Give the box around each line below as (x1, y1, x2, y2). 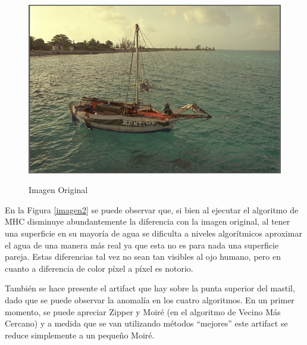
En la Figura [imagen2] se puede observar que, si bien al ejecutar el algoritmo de (5, 203, 299, 216)
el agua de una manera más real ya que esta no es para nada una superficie (5, 238, 279, 251)
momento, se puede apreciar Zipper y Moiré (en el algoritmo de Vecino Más (5, 305, 281, 318)
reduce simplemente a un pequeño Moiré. (5, 328, 155, 341)
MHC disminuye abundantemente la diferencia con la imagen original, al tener (5, 215, 290, 228)
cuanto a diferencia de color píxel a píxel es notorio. (5, 262, 193, 274)
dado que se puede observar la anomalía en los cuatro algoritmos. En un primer (5, 294, 295, 306)
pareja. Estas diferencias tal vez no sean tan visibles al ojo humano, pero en (5, 250, 281, 263)
